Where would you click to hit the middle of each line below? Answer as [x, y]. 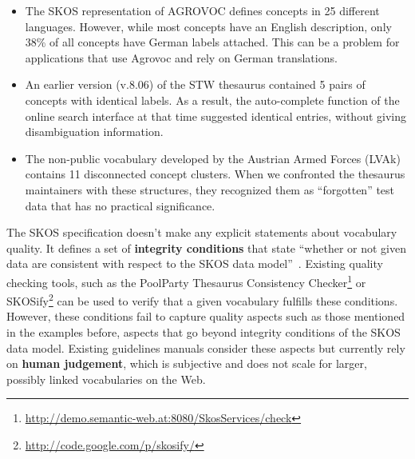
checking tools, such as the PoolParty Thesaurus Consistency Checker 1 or [186, 281]
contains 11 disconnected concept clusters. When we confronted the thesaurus [215, 174]
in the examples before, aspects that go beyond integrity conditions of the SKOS [204, 332]
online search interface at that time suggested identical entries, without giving [215, 116]
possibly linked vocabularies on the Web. [106, 379]
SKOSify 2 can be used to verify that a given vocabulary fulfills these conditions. [202, 299]
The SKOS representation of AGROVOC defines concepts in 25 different [202, 10]
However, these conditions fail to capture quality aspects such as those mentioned [206, 316]
